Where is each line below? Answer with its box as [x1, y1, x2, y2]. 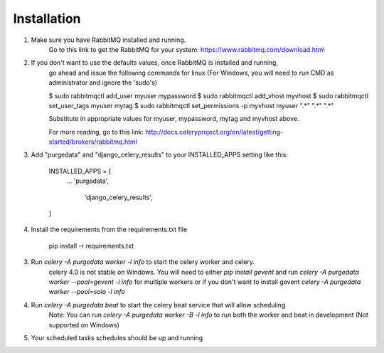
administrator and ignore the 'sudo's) [48, 78, 158, 87]
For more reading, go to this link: [48, 127, 144, 136]
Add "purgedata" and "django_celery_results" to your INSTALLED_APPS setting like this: [31, 150, 288, 159]
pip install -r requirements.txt [48, 241, 134, 250]
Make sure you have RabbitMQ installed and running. [31, 36, 186, 44]
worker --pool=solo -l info [48, 288, 125, 296]
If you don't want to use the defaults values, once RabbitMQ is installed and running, [31, 58, 279, 67]
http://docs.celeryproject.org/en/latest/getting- [145, 127, 284, 136]
